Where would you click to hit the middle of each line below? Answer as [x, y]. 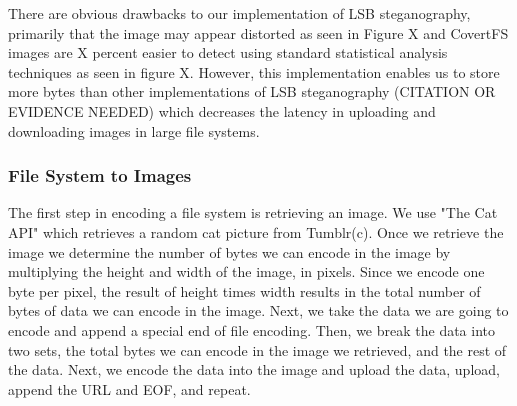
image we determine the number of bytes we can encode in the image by [229, 251]
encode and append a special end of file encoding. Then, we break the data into [252, 329]
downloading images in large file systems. [134, 130]
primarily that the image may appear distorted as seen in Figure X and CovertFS [258, 32]
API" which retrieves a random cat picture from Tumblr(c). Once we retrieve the [256, 231]
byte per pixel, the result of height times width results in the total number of [244, 290]
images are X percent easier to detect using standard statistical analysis [228, 52]
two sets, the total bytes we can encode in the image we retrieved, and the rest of [257, 349]
